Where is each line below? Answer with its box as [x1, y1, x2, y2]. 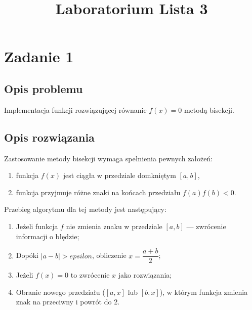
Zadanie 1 [4, 46, 74, 67]
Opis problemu [4, 80, 83, 96]
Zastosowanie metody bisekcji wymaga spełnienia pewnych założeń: [4, 153, 213, 163]
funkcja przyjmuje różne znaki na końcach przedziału [16, 187, 181, 197]
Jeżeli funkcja [16, 220, 58, 231]
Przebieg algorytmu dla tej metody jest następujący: [4, 204, 166, 214]
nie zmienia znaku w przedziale [66, 220, 162, 231]
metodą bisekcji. [184, 104, 234, 115]
